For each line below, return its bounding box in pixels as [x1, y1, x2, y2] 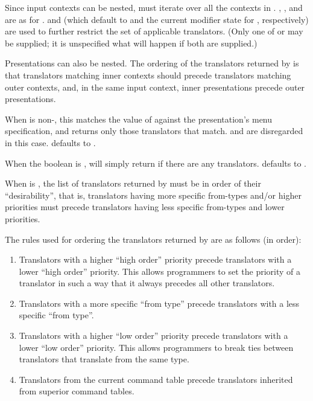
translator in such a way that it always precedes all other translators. [19, 277, 275, 289]
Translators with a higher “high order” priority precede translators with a [19, 253, 292, 266]
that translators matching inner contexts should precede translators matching [5, 68, 291, 81]
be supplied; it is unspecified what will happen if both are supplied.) [5, 36, 258, 49]
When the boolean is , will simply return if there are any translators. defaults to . [5, 156, 306, 169]
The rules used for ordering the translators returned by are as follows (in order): [5, 233, 302, 245]
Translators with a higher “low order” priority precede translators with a [19, 329, 288, 342]
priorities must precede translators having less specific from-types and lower [5, 200, 285, 213]
